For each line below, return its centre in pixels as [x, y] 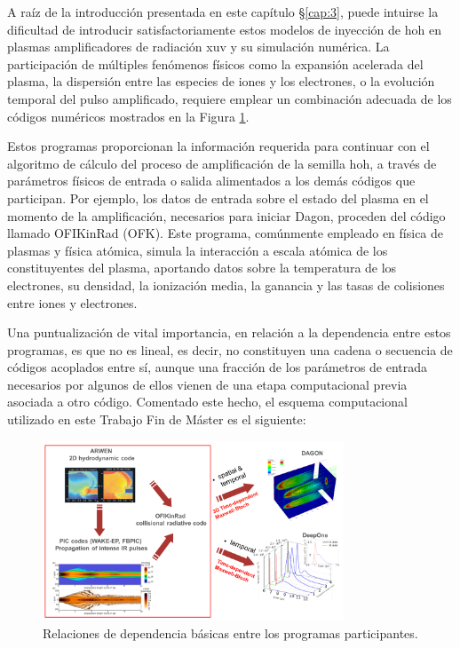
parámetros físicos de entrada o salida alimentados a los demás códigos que [211, 181]
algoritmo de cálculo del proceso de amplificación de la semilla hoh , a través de [222, 163]
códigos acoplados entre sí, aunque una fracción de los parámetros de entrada [218, 367]
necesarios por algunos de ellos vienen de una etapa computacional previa [207, 384]
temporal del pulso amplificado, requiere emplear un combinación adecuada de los [230, 98]
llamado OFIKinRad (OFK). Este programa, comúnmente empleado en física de [226, 233]
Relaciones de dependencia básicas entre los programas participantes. [230, 632]
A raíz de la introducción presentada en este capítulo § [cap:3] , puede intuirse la [223, 12]
